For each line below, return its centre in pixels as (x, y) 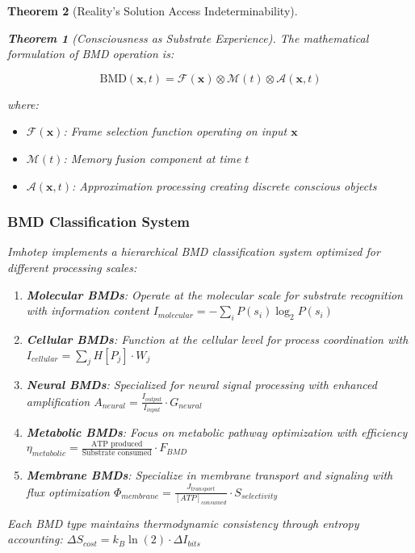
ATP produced (117, 444)
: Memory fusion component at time (152, 158)
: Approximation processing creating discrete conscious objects (224, 185)
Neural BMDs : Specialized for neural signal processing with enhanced (201, 385)
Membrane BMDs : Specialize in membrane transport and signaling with (210, 475)
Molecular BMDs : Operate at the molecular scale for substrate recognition (214, 294)
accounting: (35, 539)
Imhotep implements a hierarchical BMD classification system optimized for (194, 251)
